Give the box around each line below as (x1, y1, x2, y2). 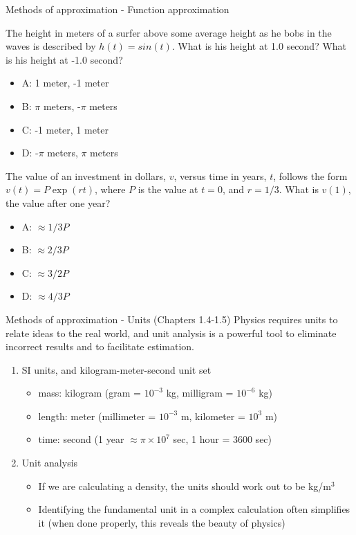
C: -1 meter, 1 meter (21, 122, 109, 136)
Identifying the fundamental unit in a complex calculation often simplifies (38, 502, 350, 516)
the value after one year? (6, 195, 111, 210)
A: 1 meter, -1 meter (21, 75, 109, 90)
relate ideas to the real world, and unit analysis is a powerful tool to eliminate (6, 325, 337, 340)
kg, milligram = (166, 386, 234, 400)
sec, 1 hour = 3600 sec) (173, 432, 272, 446)
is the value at (138, 182, 198, 197)
